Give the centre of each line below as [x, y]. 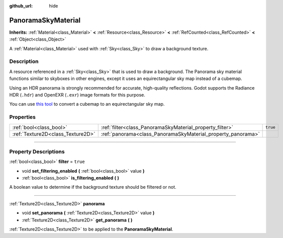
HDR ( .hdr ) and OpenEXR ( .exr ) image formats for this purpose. [77, 95]
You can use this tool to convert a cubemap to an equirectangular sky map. [87, 104]
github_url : [21, 6]
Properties [23, 117]
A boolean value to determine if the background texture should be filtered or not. [93, 187]
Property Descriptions [37, 151]
